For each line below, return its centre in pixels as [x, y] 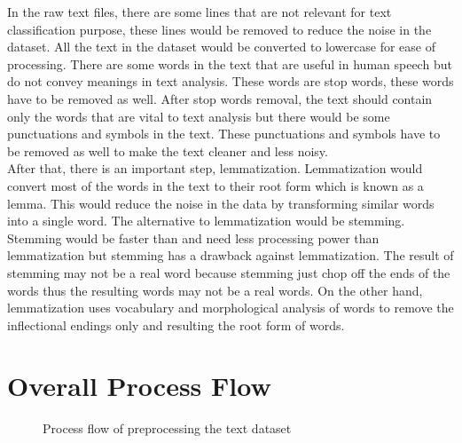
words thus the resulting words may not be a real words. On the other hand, [215, 290]
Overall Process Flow [139, 386]
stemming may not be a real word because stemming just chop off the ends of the [229, 272]
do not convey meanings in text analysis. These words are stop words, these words [231, 81]
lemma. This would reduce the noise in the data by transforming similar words [221, 203]
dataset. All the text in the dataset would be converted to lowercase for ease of [221, 47]
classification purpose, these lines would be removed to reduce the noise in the [219, 29]
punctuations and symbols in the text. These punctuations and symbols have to [224, 134]
